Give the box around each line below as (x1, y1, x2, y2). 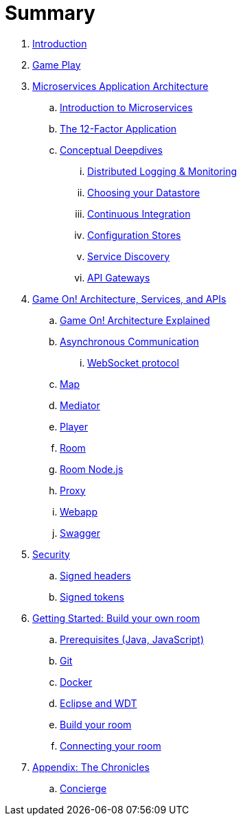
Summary (5, 1, 95, 25)
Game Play (32, 58, 81, 71)
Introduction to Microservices (60, 101, 193, 113)
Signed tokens (60, 590, 124, 603)
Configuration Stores (87, 229, 181, 241)
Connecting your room (60, 739, 161, 752)
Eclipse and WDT (60, 697, 137, 709)
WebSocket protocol (87, 356, 179, 369)
